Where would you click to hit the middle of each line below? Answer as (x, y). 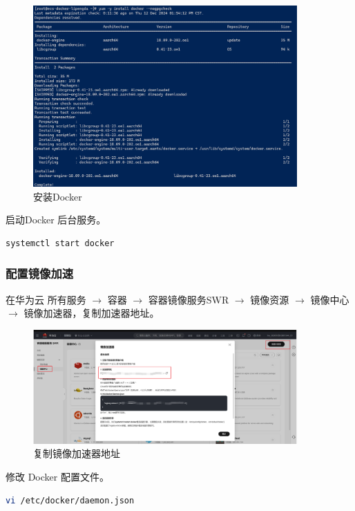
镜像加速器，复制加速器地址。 (92, 313)
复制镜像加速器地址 (77, 453)
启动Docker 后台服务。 (56, 220)
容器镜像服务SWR (189, 299)
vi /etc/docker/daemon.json (70, 500)
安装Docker (58, 196)
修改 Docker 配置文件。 (57, 477)
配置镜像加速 (40, 273)
